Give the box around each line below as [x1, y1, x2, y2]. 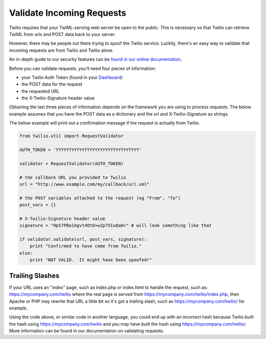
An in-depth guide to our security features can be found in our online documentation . [9, 57, 182, 62]
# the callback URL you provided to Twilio [19, 175, 127, 180]
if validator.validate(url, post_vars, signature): [19, 237, 147, 242]
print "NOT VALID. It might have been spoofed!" [30, 257, 152, 263]
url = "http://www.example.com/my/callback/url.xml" [19, 181, 150, 187]
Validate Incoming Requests [9, 7, 127, 18]
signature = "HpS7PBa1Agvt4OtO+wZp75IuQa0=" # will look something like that [19, 223, 212, 228]
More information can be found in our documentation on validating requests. [9, 328, 165, 334]
